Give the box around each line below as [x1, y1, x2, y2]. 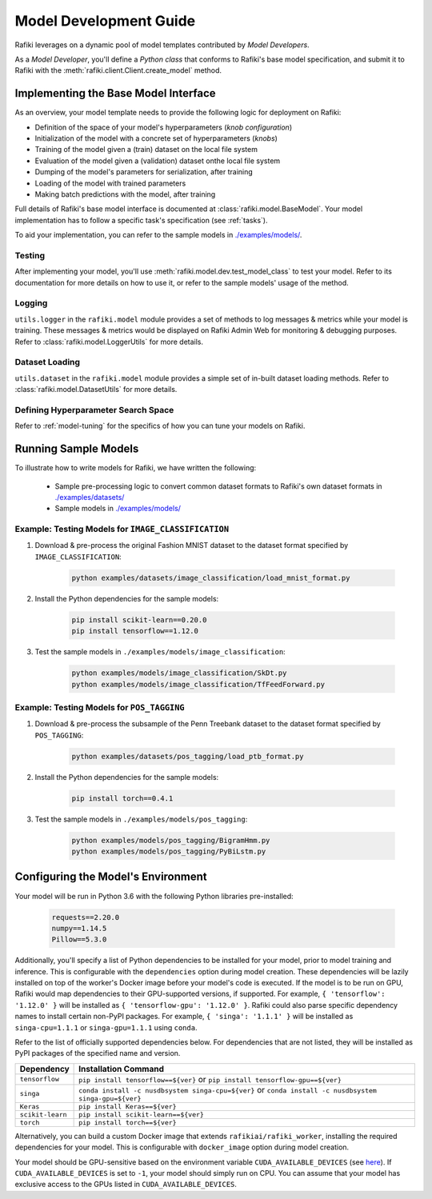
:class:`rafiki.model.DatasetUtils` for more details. [14, 385, 178, 394]
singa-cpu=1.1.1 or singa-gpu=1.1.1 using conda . [14, 1022, 198, 1032]
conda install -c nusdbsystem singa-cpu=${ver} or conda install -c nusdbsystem [78, 1084, 378, 1095]
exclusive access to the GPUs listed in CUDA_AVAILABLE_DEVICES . [14, 1180, 238, 1189]
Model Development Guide [14, 12, 196, 30]
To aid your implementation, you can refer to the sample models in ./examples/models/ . [14, 230, 302, 240]
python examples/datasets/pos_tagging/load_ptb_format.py [71, 752, 304, 761]
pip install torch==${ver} [78, 1118, 177, 1127]
